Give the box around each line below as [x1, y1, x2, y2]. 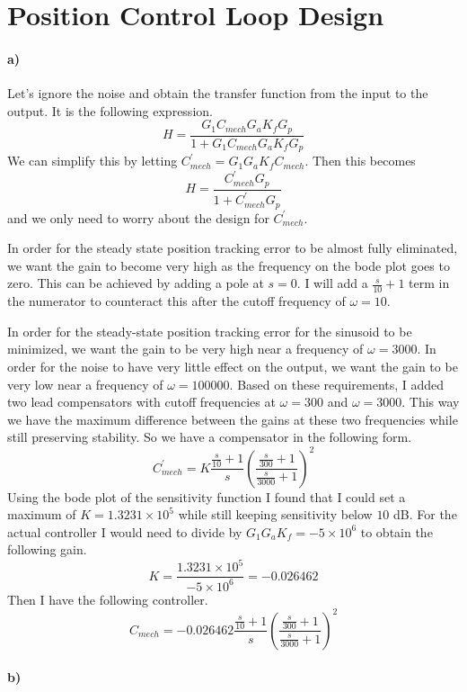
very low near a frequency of [7, 374, 163, 393]
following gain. [7, 540, 87, 559]
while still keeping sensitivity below [178, 505, 373, 524]
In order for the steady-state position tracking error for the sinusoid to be [7, 321, 412, 340]
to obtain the [360, 522, 433, 541]
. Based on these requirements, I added [229, 374, 445, 393]
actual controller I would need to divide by [7, 522, 242, 541]
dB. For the [393, 505, 457, 524]
